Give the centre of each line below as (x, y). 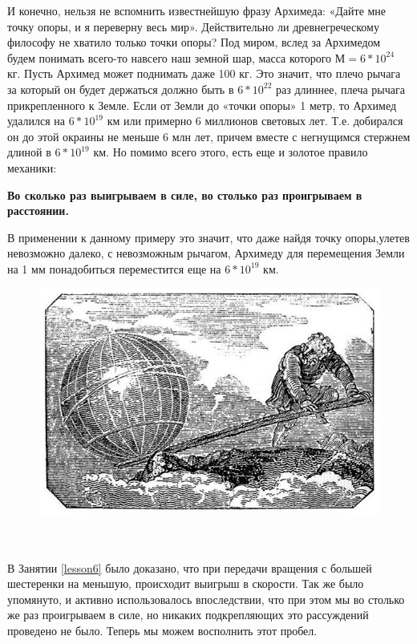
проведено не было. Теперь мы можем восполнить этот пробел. (162, 630)
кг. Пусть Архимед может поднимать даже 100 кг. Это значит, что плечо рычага (204, 73)
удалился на (36, 121)
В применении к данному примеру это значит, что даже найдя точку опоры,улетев (208, 237)
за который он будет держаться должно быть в (121, 89)
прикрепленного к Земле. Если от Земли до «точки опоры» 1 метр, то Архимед (202, 105)
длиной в (29, 152)
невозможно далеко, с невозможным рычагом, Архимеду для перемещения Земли (206, 253)
